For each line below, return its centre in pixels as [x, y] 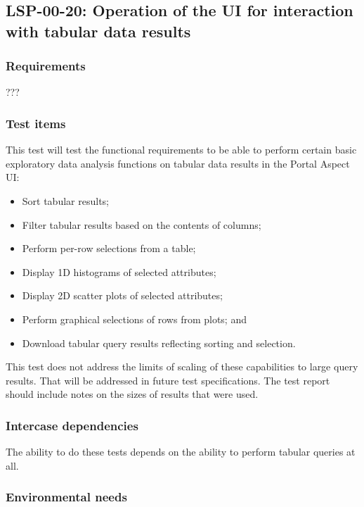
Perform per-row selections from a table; [109, 248]
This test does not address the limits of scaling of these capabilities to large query [182, 367]
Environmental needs [66, 497]
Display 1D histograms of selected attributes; [119, 271]
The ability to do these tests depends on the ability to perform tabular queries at [181, 452]
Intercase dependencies [72, 425]
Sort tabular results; [65, 200]
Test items [36, 123]
